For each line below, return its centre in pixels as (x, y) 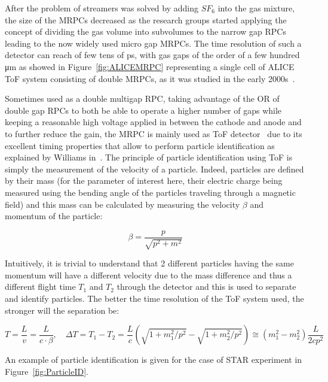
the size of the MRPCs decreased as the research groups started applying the (146, 19)
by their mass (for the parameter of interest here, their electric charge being (144, 181)
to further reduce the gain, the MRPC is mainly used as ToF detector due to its (154, 133)
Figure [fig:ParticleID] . (47, 371)
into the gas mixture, (256, 8)
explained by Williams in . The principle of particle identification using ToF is (149, 157)
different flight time (40, 286)
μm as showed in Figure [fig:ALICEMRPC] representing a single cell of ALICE (150, 66)
